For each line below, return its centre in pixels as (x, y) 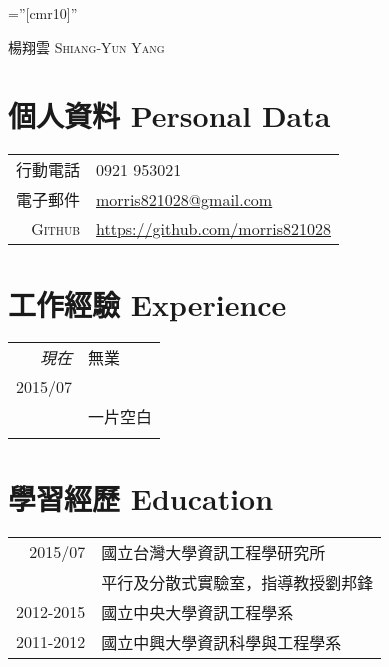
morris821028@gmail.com (184, 199)
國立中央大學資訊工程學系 (197, 612)
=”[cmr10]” (43, 13)
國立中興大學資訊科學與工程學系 (221, 642)
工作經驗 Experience (147, 303)
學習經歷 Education (141, 497)
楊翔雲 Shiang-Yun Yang (86, 46)
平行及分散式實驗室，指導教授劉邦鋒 (237, 582)
